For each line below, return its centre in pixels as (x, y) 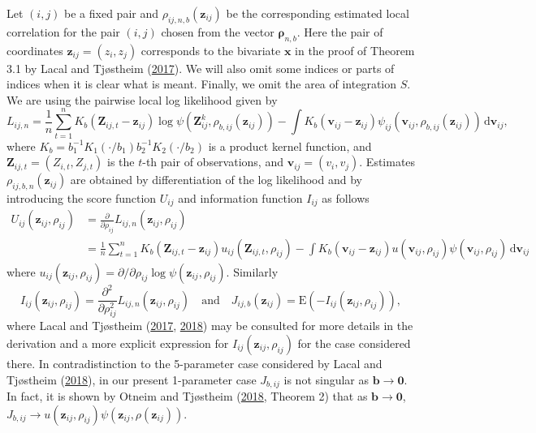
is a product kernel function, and (290, 146)
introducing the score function (82, 197)
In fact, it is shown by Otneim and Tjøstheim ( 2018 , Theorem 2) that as (187, 395)
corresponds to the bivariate (211, 50)
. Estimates (387, 162)
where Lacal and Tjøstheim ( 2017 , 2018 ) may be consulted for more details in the (210, 326)
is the (121, 162)
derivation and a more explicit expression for (118, 343)
